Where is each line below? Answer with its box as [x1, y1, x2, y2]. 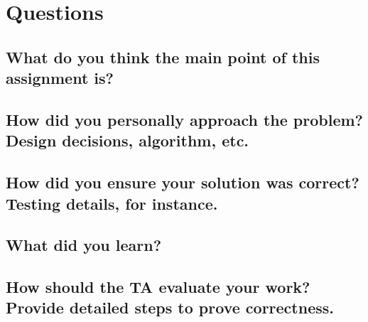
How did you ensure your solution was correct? [6, 171, 359, 193]
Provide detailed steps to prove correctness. [6, 296, 334, 318]
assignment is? [6, 67, 114, 89]
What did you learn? [6, 234, 162, 256]
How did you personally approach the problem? [6, 108, 363, 130]
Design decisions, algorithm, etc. [6, 129, 249, 151]
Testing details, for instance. [6, 192, 218, 214]
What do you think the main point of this [6, 45, 320, 68]
